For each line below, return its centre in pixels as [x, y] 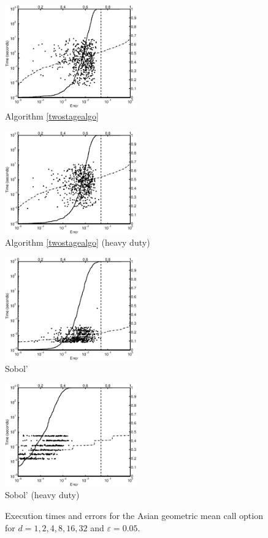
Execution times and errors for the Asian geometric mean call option [134, 516]
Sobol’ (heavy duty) [42, 495]
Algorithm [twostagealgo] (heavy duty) [78, 242]
